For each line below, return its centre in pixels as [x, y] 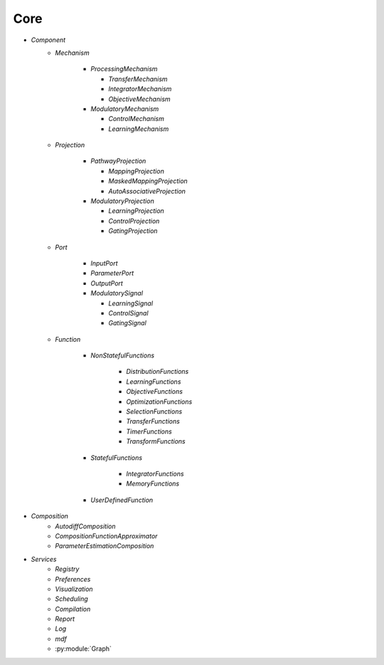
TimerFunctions [149, 431]
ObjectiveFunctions [154, 392]
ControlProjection [134, 221]
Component [48, 40]
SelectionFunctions [154, 412]
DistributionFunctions [158, 372]
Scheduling [71, 599]
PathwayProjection [118, 161]
